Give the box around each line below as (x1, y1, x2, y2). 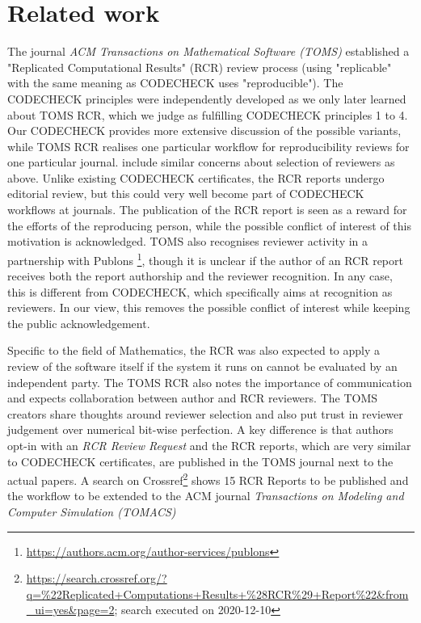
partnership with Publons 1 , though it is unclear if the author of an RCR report (7, 249, 403, 268)
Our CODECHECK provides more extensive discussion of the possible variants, (7, 122, 402, 139)
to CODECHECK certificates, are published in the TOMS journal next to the (7, 453, 394, 469)
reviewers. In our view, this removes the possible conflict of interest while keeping (7, 299, 410, 316)
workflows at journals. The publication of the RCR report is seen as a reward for (7, 201, 407, 218)
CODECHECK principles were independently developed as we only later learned (7, 90, 406, 107)
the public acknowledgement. (7, 314, 150, 331)
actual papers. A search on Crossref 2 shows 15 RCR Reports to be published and (7, 469, 409, 488)
